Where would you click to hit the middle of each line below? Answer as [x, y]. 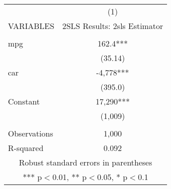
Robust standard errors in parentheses [85, 162]
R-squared [26, 148]
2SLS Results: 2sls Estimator [112, 26]
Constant [24, 101]
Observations [31, 133]
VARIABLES [31, 26]
